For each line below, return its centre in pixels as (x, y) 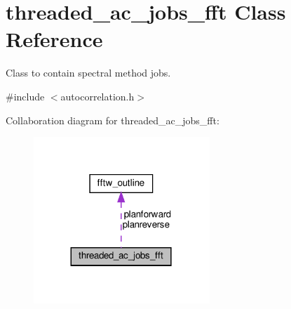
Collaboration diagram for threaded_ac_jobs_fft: (113, 120)
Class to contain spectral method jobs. (88, 73)
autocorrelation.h (97, 96)
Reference (54, 39)
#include (25, 96)
